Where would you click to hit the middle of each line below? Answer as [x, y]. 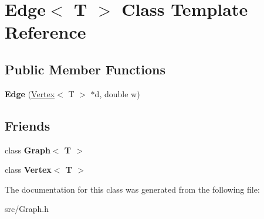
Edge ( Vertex [30, 93]
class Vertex [28, 170]
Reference [45, 32]
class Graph [28, 150]
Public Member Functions [85, 69]
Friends [28, 125]
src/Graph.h [27, 209]
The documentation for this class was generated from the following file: [132, 189]
